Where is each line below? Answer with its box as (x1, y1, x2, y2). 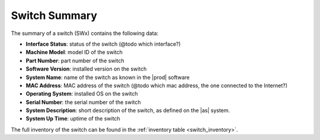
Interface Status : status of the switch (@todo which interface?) (25, 40, 181, 47)
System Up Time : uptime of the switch (25, 115, 121, 122)
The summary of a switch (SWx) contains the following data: (11, 30, 159, 37)
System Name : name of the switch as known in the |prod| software (25, 74, 190, 81)
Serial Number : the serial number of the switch (25, 98, 141, 106)
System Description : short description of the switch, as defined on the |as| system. (25, 107, 231, 114)
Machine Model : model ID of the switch (25, 49, 123, 56)
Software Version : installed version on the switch (25, 65, 147, 72)
